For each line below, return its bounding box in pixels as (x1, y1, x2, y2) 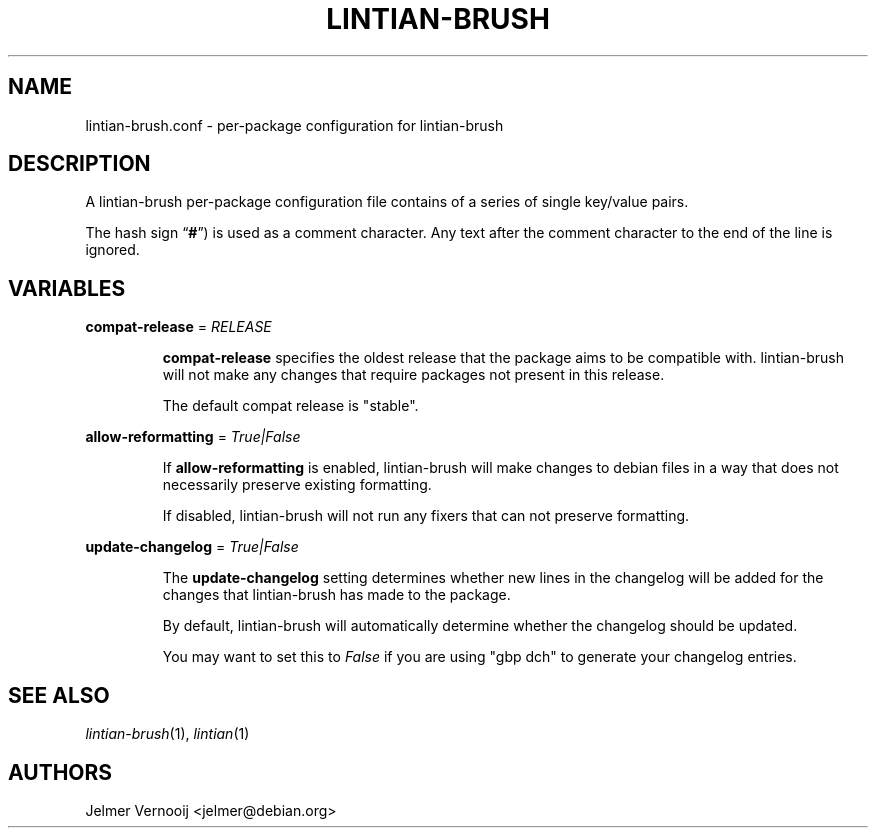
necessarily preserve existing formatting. (162, 476, 432, 494)
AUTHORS (8, 759, 113, 785)
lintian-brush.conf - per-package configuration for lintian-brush (85, 116, 504, 134)
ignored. (85, 241, 140, 259)
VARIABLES (8, 275, 126, 301)
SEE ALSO (8, 682, 110, 708)
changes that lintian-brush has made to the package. (162, 586, 511, 604)
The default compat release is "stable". (162, 397, 419, 415)
